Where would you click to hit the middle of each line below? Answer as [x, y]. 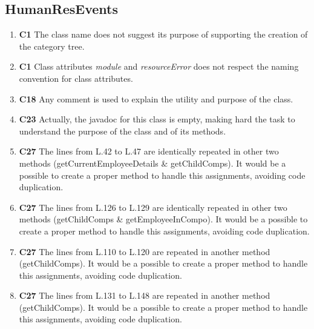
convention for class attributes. [76, 78]
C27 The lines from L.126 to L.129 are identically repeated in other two [153, 207]
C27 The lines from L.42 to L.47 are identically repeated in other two [149, 151]
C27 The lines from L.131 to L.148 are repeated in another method [145, 295]
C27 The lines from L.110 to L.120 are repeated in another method [145, 251]
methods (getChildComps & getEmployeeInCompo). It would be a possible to [163, 219]
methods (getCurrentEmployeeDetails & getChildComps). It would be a [152, 163]
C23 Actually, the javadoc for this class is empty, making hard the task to [157, 119]
